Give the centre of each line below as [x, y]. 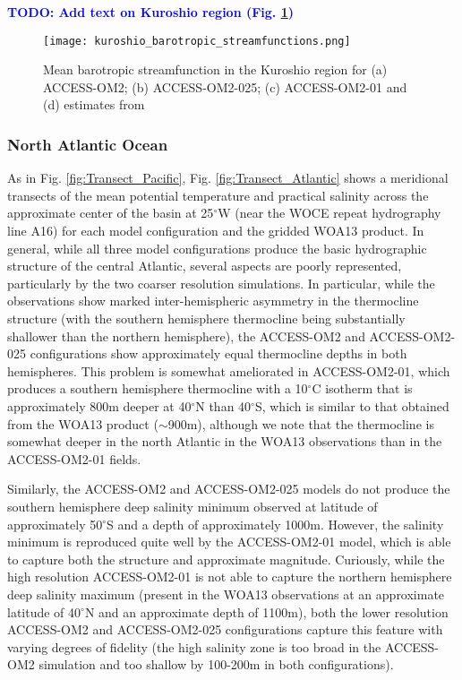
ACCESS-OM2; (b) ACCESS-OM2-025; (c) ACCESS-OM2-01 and [225, 86]
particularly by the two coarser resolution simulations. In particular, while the [221, 283]
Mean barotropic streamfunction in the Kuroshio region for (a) [215, 69]
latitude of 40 [44, 611]
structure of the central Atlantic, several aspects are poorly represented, [205, 266]
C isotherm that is [362, 388]
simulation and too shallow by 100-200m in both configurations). [216, 664]
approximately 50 [55, 524]
